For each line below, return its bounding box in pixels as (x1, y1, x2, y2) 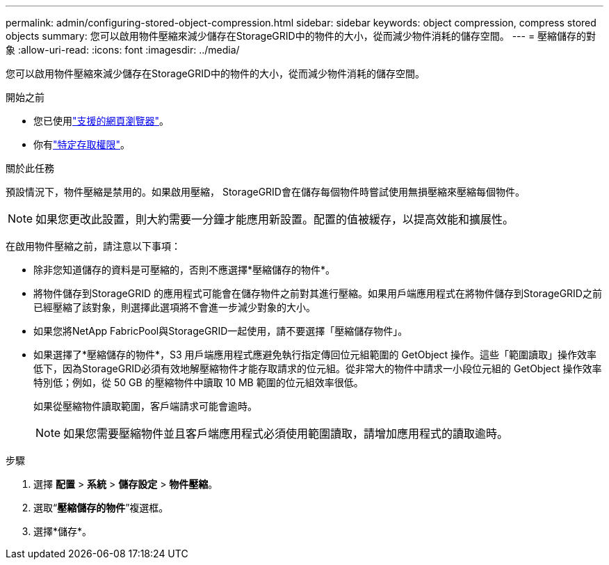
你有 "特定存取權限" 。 (33, 138, 131, 150)
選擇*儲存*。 (33, 525, 92, 537)
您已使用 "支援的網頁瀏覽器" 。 (33, 115, 170, 127)
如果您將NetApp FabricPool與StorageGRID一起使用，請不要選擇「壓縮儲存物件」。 (33, 325, 408, 337)
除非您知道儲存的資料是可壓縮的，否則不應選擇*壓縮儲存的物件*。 (33, 264, 336, 276)
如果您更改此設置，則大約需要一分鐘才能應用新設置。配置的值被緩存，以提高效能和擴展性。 (35, 212, 514, 226)
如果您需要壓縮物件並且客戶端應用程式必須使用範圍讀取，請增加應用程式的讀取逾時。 (63, 427, 509, 440)
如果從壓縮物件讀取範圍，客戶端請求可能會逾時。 (33, 400, 257, 412)
